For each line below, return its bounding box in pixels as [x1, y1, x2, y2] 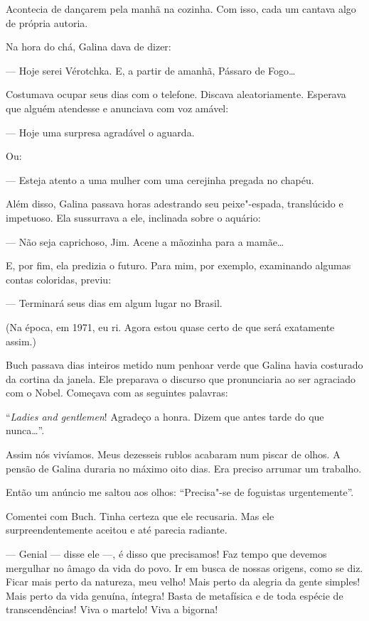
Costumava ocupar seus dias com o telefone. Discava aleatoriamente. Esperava [6, 87, 346, 102]
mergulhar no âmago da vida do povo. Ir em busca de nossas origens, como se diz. [6, 560, 363, 575]
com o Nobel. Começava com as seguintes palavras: [6, 385, 228, 400]
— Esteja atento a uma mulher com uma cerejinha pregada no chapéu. [6, 172, 314, 187]
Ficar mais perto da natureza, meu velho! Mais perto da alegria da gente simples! [6, 574, 360, 589]
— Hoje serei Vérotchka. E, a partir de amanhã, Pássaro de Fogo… [6, 63, 296, 77]
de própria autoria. [6, 15, 88, 30]
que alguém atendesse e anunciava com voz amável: [6, 100, 229, 115]
